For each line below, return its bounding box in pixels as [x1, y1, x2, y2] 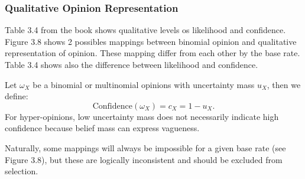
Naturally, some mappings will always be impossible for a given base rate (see [5, 141, 286, 154]
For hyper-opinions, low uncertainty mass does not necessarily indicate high [5, 110, 279, 122]
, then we [267, 78, 301, 90]
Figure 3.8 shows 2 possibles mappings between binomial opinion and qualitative [5, 35, 297, 47]
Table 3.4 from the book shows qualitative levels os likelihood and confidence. [5, 24, 286, 36]
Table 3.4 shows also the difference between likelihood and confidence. [5, 58, 258, 70]
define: [5, 90, 28, 102]
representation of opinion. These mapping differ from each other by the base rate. [5, 47, 300, 59]
